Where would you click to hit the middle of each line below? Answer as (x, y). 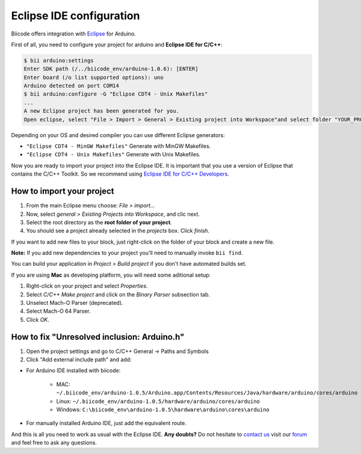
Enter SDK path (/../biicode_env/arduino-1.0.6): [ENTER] (111, 69)
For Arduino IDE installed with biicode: (73, 370)
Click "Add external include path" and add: (79, 360)
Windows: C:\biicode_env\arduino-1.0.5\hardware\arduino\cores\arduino (163, 410)
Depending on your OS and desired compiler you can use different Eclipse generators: (118, 135)
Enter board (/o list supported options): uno (94, 77)
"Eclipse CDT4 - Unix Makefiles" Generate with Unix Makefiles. (113, 155)
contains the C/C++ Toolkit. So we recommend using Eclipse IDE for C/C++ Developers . (120, 174)
